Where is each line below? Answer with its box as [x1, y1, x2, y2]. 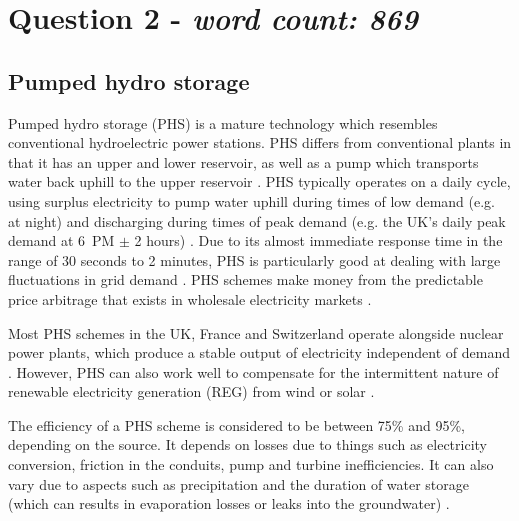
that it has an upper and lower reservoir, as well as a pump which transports [8, 151, 479, 172]
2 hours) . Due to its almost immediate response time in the [134, 230, 503, 251]
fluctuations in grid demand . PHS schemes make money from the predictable [8, 269, 483, 290]
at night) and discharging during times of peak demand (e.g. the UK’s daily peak [8, 210, 506, 231]
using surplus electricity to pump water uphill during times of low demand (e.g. [8, 190, 495, 211]
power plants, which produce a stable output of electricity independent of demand [8, 342, 510, 363]
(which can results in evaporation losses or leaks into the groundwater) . [8, 493, 450, 514]
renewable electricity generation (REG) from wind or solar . [8, 381, 375, 402]
